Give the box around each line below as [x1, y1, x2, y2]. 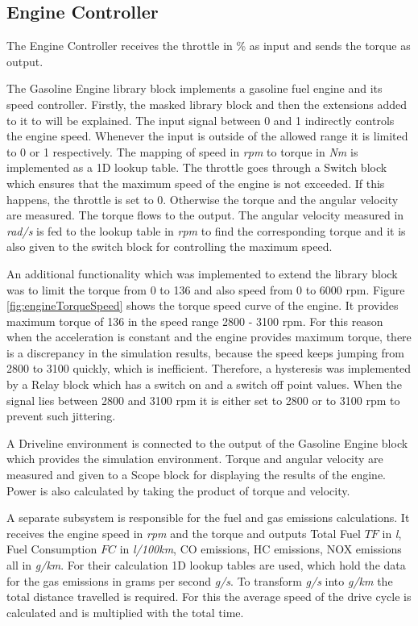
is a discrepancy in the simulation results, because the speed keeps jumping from [6, 344, 404, 361]
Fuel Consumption [6, 540, 97, 557]
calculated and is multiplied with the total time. [6, 603, 244, 620]
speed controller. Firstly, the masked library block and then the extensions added [6, 95, 408, 112]
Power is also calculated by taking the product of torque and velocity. [6, 482, 350, 499]
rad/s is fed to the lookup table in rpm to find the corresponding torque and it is [6, 222, 406, 239]
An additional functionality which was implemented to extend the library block [6, 265, 398, 282]
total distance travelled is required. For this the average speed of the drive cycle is [6, 588, 412, 605]
